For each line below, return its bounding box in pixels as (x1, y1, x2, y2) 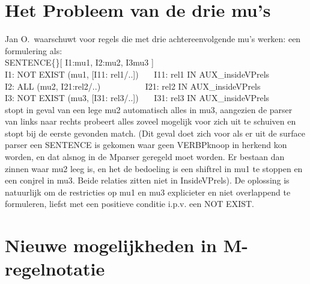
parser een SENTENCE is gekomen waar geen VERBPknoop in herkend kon (5, 138, 287, 151)
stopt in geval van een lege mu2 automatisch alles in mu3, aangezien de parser (5, 103, 293, 116)
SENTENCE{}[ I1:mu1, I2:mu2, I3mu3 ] (5, 56, 154, 69)
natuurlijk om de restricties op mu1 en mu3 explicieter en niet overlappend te (5, 185, 291, 198)
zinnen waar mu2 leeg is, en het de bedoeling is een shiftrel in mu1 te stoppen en (5, 162, 303, 174)
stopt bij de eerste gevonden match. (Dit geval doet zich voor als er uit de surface (5, 126, 305, 139)
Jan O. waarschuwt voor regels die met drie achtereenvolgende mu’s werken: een (5, 32, 301, 45)
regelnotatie (5, 256, 105, 281)
